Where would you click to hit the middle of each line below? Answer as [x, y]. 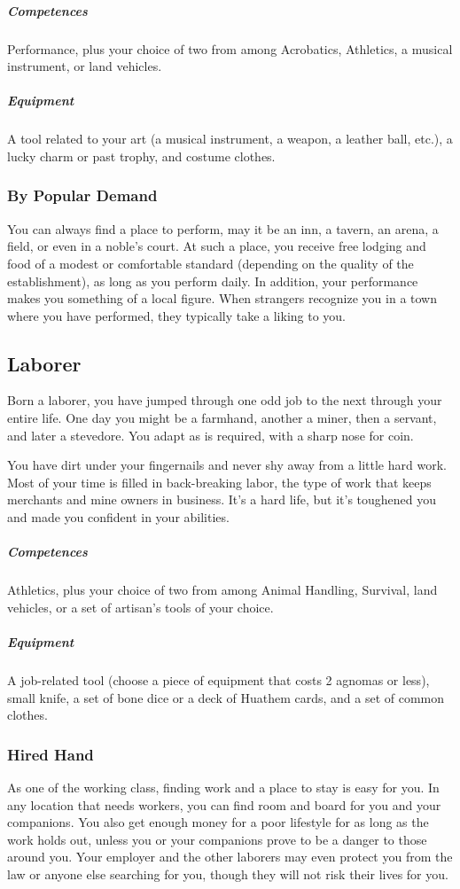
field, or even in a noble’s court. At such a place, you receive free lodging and [217, 246]
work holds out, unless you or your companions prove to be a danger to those [217, 839]
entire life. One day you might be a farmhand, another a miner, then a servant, [222, 418]
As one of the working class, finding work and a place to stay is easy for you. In [223, 787]
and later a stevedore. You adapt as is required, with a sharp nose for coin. [211, 435]
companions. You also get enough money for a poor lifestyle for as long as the [218, 822]
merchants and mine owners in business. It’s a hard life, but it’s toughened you [222, 499]
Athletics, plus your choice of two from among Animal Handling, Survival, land [222, 590]
